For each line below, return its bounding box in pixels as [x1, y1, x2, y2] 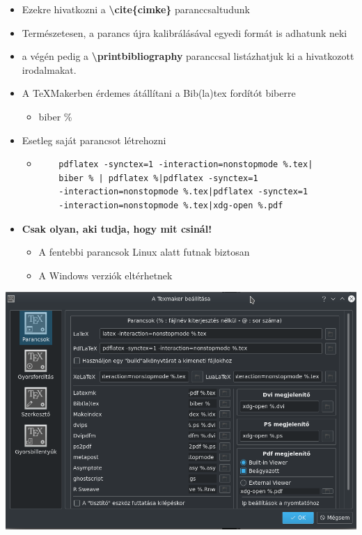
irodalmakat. [22, 62, 77, 77]
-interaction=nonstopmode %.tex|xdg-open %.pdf [58, 200, 283, 210]
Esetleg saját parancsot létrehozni [22, 132, 166, 147]
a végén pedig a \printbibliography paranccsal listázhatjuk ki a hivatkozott [22, 49, 354, 63]
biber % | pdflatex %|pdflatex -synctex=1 [58, 173, 258, 183]
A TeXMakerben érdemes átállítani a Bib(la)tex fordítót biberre [22, 86, 296, 100]
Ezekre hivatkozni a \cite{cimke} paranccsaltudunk [22, 2, 250, 16]
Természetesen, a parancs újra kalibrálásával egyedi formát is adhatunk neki [22, 25, 347, 40]
